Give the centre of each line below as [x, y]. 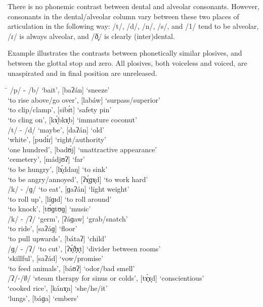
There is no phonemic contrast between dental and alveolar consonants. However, [134, 6]
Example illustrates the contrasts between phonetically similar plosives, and [125, 53]
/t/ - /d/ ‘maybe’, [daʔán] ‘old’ [56, 129]
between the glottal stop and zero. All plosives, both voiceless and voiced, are [127, 62]
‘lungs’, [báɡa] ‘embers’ [43, 298]
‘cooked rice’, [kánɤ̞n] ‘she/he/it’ [58, 288]
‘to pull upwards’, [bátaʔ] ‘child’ [57, 238]
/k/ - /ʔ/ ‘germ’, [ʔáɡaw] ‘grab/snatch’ [68, 218]
